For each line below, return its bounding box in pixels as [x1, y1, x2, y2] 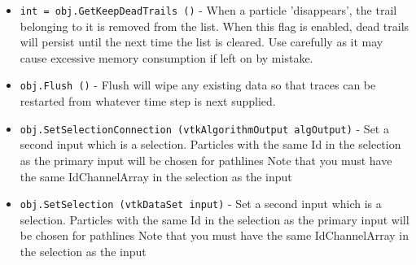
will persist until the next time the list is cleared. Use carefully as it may [20, 33, 383, 50]
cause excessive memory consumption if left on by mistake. [20, 49, 313, 66]
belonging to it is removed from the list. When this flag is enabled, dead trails [20, 17, 409, 34]
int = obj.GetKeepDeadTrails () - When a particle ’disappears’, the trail [20, 2, 397, 18]
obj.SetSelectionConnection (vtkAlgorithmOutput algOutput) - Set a [20, 119, 389, 137]
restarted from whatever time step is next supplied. [20, 93, 276, 110]
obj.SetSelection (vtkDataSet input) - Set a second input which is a [20, 195, 382, 212]
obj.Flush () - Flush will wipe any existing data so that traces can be [20, 76, 376, 93]
